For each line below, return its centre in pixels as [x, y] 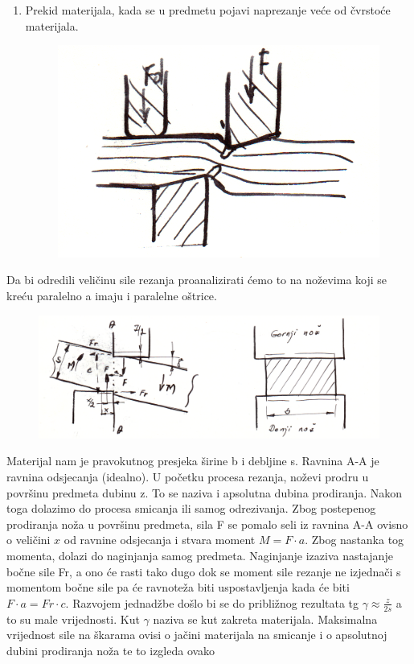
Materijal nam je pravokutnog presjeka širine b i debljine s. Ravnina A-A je [193, 461]
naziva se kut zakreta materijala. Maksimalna [265, 619]
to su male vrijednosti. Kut [73, 619]
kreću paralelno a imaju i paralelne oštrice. [112, 296]
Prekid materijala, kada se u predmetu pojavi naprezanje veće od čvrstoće [208, 10]
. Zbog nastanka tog [355, 540]
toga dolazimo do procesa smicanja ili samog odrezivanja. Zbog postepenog [191, 508]
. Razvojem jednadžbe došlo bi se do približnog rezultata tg [212, 602]
